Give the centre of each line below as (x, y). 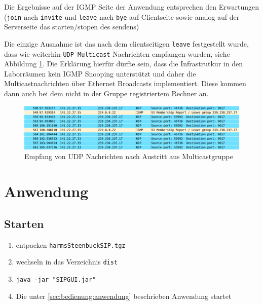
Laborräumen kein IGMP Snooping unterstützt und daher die (100, 73)
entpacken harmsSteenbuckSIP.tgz (71, 244)
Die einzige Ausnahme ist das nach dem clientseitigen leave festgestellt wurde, (126, 43)
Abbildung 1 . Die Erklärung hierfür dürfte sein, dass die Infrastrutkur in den (123, 64)
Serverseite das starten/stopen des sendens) (72, 27)
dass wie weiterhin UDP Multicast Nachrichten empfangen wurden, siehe (117, 53)
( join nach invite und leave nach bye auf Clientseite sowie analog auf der (122, 16)
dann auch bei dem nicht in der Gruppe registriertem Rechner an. (106, 93)
